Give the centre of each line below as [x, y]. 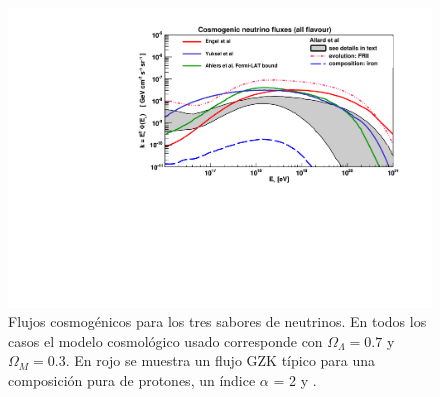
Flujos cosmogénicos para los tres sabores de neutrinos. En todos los [217, 321]
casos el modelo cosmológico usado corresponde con [165, 340]
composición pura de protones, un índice [132, 380]
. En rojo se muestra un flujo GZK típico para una [220, 360]
